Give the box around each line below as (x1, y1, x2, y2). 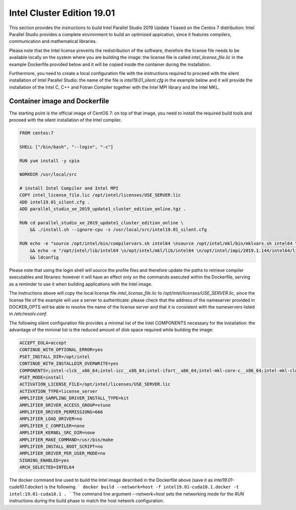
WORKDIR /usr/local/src (19, 172, 77, 177)
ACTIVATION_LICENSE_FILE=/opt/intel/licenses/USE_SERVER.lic (19, 382, 171, 387)
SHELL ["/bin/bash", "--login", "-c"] (19, 144, 113, 150)
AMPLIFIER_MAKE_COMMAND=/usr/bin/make (19, 437, 113, 442)
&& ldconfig (30, 254, 59, 260)
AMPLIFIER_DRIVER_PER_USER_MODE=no (19, 451, 106, 456)
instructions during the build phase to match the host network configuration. (9, 498, 164, 504)
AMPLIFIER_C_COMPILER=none (19, 423, 85, 429)
